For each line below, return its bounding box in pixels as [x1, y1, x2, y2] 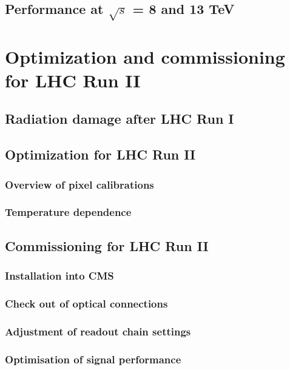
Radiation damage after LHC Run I [5, 109, 234, 128]
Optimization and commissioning [5, 44, 285, 69]
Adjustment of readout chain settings [5, 323, 191, 338]
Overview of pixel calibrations [5, 177, 154, 192]
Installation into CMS [5, 268, 114, 283]
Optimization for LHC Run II [5, 145, 196, 164]
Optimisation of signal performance [5, 351, 181, 366]
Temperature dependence [5, 204, 132, 220]
